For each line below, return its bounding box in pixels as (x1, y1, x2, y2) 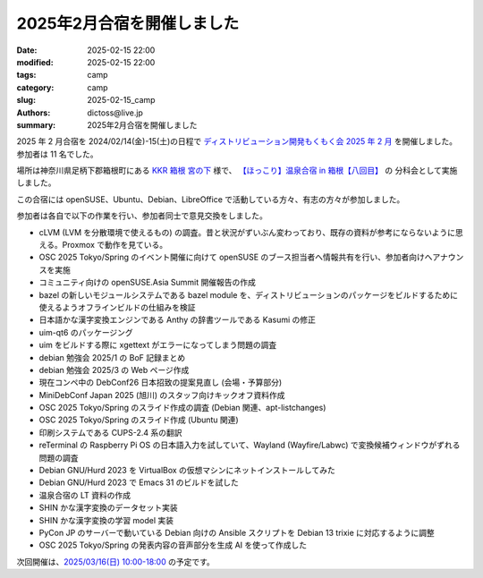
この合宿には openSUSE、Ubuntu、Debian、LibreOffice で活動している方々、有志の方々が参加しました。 (16, 193, 405, 205)
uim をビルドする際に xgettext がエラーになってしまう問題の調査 (38, 340, 277, 351)
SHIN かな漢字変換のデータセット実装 (38, 502, 178, 514)
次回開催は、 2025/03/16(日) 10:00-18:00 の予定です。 (16, 556, 215, 567)
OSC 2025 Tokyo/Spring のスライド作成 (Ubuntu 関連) (38, 414, 239, 425)
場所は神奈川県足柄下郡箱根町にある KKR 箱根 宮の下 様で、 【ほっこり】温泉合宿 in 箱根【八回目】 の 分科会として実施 (16, 166, 458, 176)
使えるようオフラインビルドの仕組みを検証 (38, 302, 196, 312)
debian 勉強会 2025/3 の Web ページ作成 (38, 364, 190, 375)
